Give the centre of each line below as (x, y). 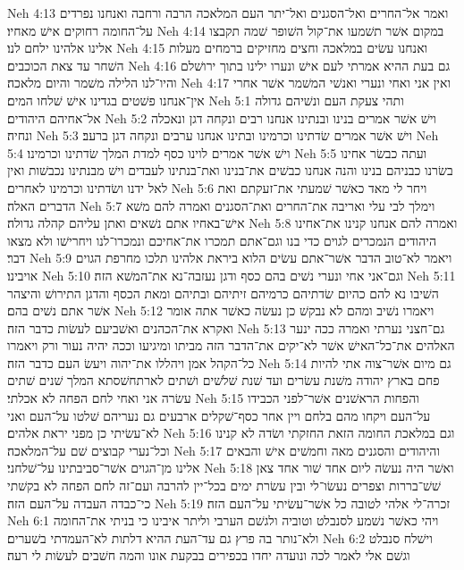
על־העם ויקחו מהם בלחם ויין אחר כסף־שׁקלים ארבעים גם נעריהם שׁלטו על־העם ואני (219, 415)
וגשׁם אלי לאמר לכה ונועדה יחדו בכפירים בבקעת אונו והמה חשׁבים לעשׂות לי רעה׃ (209, 555)
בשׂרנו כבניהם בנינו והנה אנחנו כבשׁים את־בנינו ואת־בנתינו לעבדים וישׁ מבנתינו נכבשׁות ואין (230, 170)
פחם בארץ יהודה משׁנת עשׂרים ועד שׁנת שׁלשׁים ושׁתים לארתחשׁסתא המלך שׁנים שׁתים (224, 380)
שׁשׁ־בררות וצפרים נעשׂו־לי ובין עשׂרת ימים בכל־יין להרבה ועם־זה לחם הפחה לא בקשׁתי (224, 486)
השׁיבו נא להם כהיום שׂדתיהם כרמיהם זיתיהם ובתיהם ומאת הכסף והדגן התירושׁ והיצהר (223, 293)
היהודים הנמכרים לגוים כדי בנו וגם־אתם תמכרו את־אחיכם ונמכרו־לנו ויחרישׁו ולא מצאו (222, 240)
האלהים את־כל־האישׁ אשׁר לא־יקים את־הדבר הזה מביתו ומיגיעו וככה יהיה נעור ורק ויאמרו (231, 345)
